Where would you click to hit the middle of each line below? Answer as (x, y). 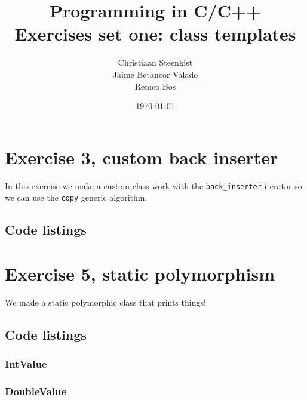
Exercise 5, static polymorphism (140, 273)
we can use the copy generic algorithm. (76, 197)
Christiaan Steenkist (155, 62)
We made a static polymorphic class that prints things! (105, 302)
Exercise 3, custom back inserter (142, 157)
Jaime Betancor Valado (155, 74)
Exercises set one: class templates (155, 34)
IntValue (26, 364)
